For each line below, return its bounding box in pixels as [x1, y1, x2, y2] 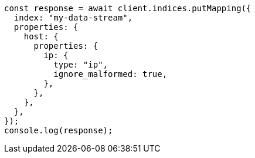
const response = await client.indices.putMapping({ [4, 4, 251, 13]
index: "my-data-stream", [13, 13, 133, 22]
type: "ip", [53, 60, 108, 69]
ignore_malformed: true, [53, 69, 168, 79]
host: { [23, 32, 59, 41]
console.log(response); [4, 126, 113, 135]
